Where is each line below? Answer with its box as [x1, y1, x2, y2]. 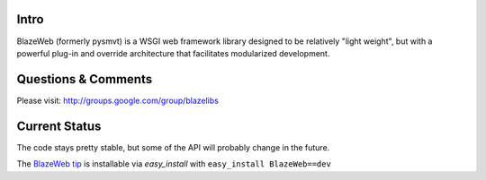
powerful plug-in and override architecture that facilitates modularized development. [16, 47, 330, 58]
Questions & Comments [16, 72, 153, 87]
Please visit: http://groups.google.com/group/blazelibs [16, 95, 220, 106]
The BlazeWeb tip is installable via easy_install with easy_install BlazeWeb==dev [16, 159, 332, 169]
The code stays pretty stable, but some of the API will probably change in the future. [16, 141, 330, 152]
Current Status [16, 118, 102, 133]
